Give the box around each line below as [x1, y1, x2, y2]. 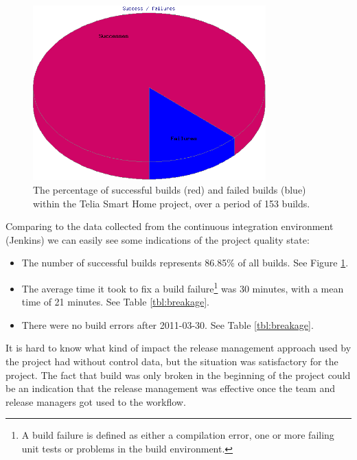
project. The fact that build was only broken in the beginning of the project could [5, 367, 351, 382]
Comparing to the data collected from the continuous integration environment [5, 219, 334, 233]
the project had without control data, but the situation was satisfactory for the [5, 354, 338, 368]
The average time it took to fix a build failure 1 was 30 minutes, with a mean [21, 279, 344, 295]
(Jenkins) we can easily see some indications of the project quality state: [5, 232, 310, 246]
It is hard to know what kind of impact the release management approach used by [5, 341, 352, 355]
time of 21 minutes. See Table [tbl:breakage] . [21, 295, 209, 309]
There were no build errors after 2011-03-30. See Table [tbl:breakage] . [21, 317, 314, 332]
